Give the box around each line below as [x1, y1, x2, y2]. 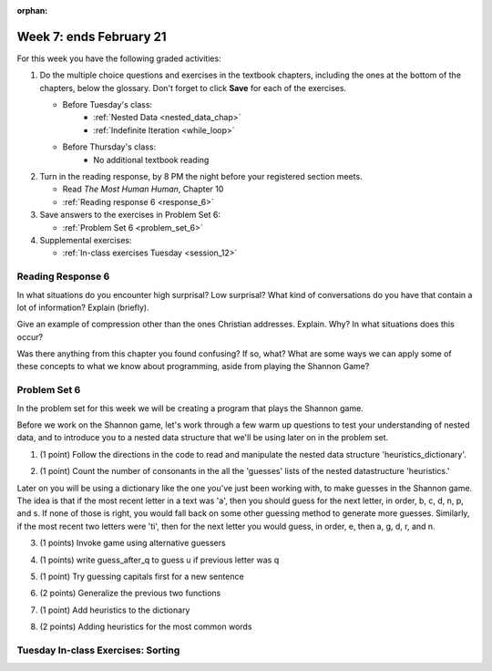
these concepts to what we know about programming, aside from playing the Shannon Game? [16, 361, 370, 372]
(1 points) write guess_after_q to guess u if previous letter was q [39, 554, 280, 565]
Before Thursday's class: [62, 141, 157, 152]
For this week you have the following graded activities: [16, 53, 222, 64]
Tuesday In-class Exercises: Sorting [16, 644, 180, 656]
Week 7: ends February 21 [16, 28, 168, 45]
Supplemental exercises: [39, 234, 132, 245]
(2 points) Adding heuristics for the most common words [39, 621, 252, 633]
